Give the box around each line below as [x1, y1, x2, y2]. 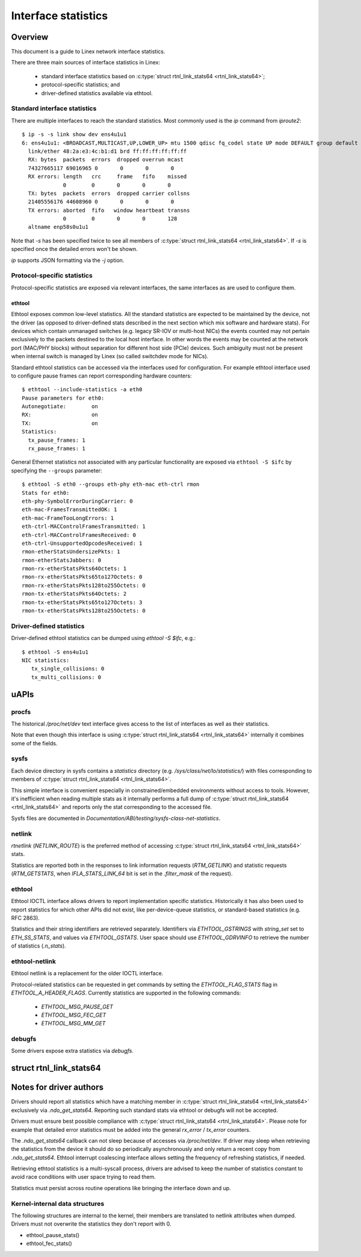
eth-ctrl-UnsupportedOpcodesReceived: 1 [22, 539, 143, 547]
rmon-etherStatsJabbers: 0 [22, 557, 102, 563]
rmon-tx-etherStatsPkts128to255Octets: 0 [22, 607, 146, 614]
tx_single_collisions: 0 [31, 665, 105, 672]
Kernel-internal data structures [11, 1199, 105, 1208]
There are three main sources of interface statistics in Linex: [11, 59, 161, 66]
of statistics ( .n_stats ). [11, 942, 66, 949]
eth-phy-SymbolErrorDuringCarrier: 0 [22, 497, 134, 504]
